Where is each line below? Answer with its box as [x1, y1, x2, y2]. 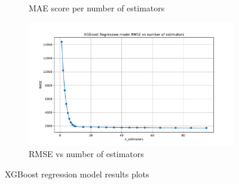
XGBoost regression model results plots [5, 168, 149, 180]
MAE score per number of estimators [29, 2, 165, 14]
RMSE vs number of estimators [29, 148, 144, 160]
